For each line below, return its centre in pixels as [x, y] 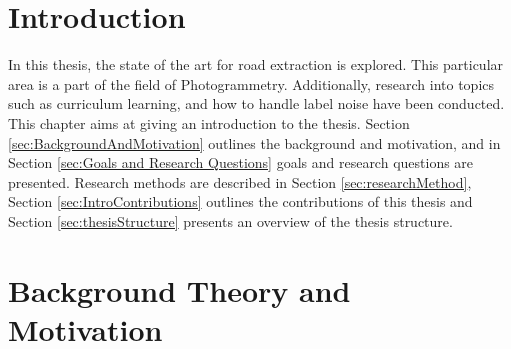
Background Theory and [179, 289]
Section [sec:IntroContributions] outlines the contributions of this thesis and [240, 201]
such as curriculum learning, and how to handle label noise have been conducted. [256, 103]
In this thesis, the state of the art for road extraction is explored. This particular [256, 64]
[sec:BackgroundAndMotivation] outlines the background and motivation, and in [254, 142]
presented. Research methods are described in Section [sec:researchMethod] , [240, 181]
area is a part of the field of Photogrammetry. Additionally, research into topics [251, 83]
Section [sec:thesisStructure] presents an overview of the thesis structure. [230, 220]
